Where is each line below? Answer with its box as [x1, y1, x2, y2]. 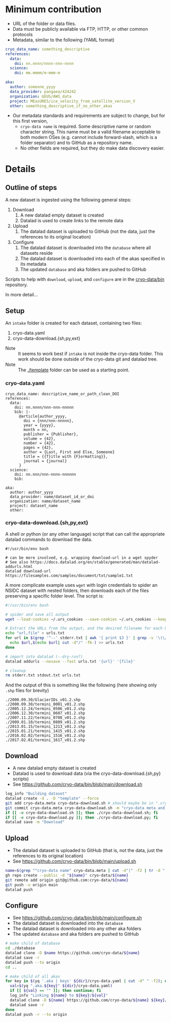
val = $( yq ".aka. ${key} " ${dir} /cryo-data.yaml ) [10, 983, 113, 989]
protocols [12, 31, 33, 37]
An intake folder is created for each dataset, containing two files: [5, 320, 142, 326]
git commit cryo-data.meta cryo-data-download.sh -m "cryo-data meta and [5, 805, 165, 811]
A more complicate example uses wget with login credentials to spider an [5, 582, 158, 588]
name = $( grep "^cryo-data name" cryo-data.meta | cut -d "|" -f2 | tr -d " [5, 868, 165, 873]
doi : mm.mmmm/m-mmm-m [14, 70, 60, 76]
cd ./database [5, 946, 36, 951]
